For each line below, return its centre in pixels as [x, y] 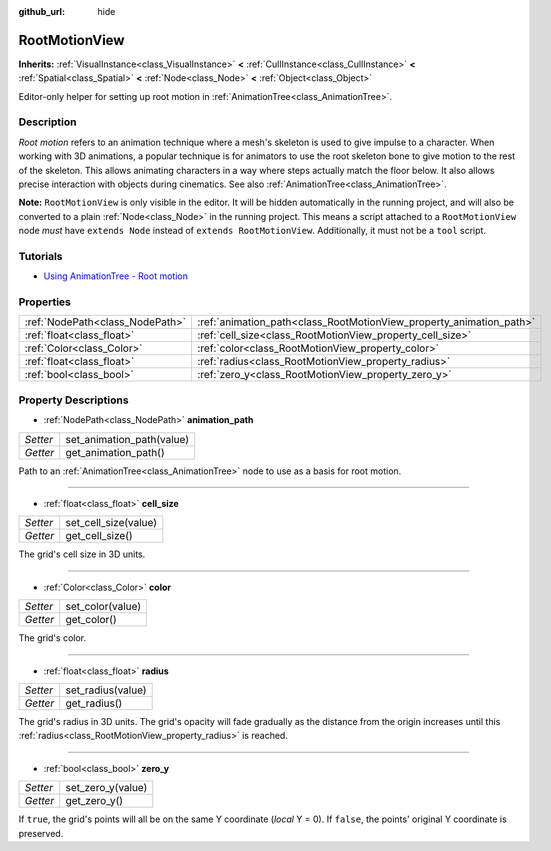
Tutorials [41, 256]
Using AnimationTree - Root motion [116, 276]
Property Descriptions [73, 400]
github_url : [41, 11]
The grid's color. [52, 638]
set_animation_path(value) [127, 439]
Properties [45, 302]
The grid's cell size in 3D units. [82, 554]
